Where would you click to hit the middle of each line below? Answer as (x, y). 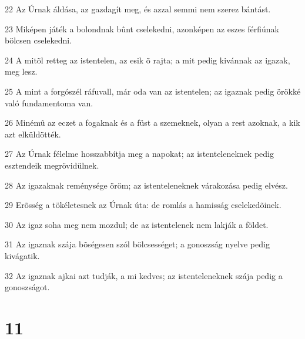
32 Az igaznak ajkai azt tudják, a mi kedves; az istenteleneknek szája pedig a (144, 275)
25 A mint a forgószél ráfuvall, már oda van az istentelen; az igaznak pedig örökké (153, 91)
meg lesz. (21, 71)
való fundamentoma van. (49, 103)
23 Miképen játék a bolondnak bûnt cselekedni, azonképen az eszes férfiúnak (142, 28)
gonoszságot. (27, 287)
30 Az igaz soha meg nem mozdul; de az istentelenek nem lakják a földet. (137, 224)
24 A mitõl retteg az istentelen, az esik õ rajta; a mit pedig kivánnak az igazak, (148, 60)
